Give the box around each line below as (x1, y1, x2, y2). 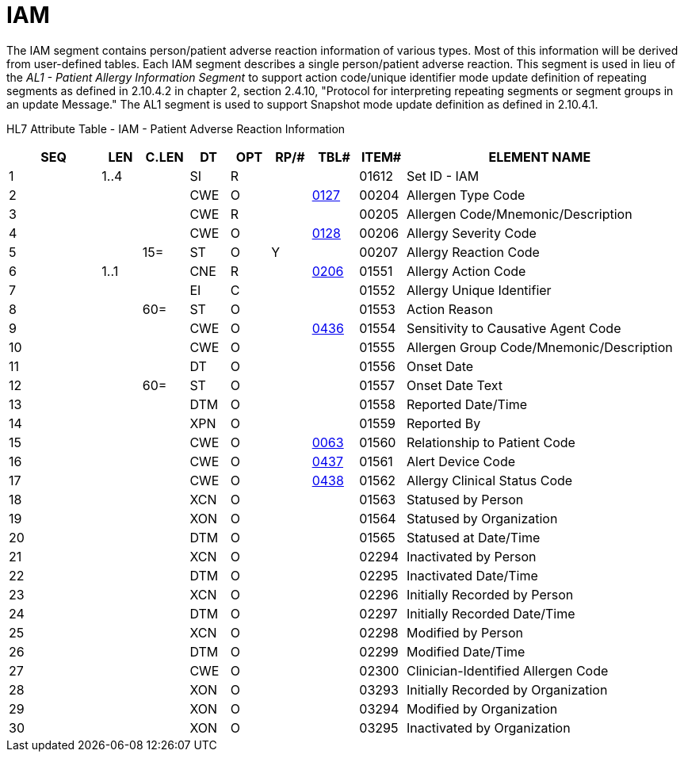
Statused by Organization (406, 510, 558, 526)
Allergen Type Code (406, 186, 525, 203)
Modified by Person (406, 624, 524, 641)
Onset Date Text (406, 377, 502, 393)
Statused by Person (406, 491, 524, 507)
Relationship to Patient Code (406, 434, 575, 450)
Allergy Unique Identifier (406, 281, 552, 298)
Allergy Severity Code (406, 224, 537, 241)
